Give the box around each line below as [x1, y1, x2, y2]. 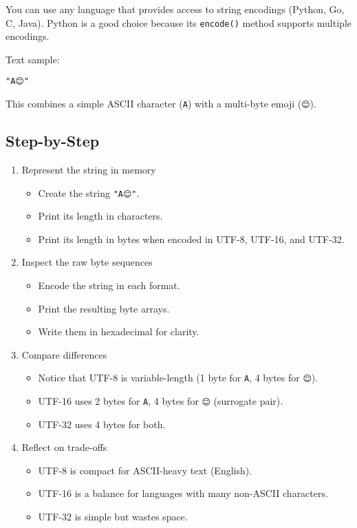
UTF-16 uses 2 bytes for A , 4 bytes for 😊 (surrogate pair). [38, 394, 283, 408]
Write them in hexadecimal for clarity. [38, 324, 199, 339]
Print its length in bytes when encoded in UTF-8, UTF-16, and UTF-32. [38, 231, 345, 246]
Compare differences [21, 347, 107, 361]
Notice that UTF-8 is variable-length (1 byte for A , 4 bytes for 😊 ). [38, 370, 318, 385]
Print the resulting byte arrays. [38, 301, 170, 315]
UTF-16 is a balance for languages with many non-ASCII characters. [38, 486, 328, 500]
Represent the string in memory [21, 162, 156, 176]
